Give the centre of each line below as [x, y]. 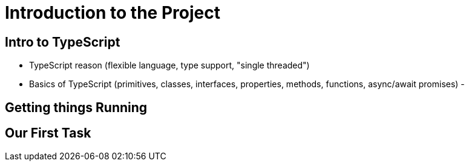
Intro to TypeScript [63, 42]
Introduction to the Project [113, 13]
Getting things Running [76, 107]
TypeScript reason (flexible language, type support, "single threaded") [169, 65]
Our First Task [48, 133]
